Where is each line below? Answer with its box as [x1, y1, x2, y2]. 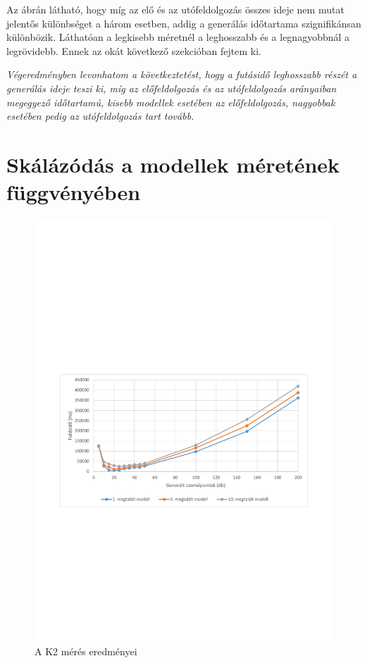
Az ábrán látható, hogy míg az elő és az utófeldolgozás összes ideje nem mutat [6, 2, 344, 16]
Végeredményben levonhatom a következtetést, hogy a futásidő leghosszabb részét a [6, 67, 357, 82]
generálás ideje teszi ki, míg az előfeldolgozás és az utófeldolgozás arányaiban [6, 80, 337, 95]
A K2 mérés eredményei [35, 644, 137, 659]
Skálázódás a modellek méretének [6, 149, 340, 178]
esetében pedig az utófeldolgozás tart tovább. [6, 109, 194, 123]
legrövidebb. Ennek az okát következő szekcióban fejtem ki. [6, 43, 261, 58]
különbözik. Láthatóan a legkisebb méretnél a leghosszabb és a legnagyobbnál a [6, 30, 350, 44]
